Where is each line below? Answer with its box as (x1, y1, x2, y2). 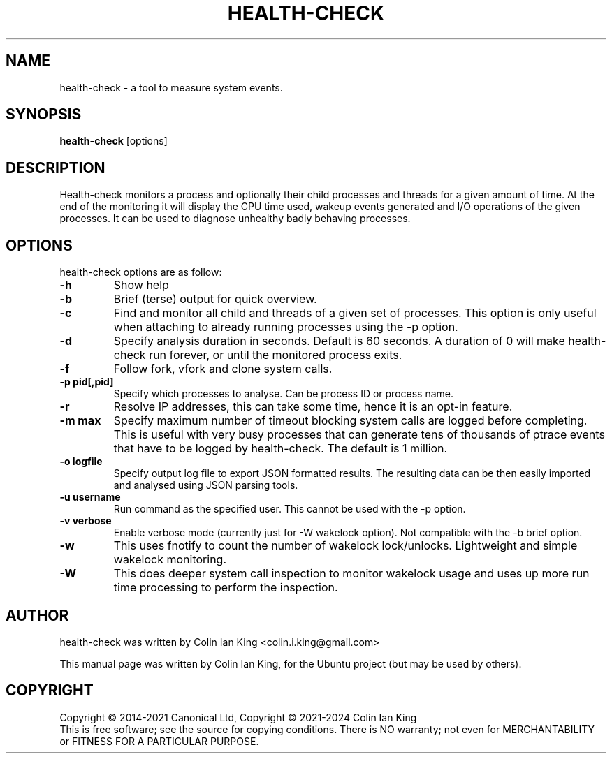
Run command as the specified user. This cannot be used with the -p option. (113, 503, 466, 515)
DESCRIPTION (6, 159, 105, 177)
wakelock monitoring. (113, 552, 227, 567)
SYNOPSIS (6, 105, 82, 124)
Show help (113, 278, 169, 293)
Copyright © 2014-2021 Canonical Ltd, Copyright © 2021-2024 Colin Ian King (59, 711, 417, 723)
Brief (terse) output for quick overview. (113, 292, 317, 307)
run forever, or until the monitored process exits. (149, 348, 402, 362)
